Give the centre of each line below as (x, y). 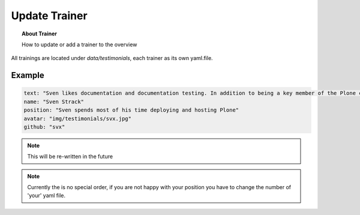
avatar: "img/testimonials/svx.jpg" (78, 118)
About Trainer (39, 34)
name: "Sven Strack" (54, 101)
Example (28, 75)
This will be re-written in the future (70, 157)
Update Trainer (49, 16)
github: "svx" (44, 127)
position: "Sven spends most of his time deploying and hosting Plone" (131, 110)
